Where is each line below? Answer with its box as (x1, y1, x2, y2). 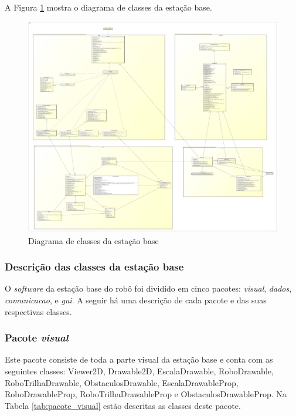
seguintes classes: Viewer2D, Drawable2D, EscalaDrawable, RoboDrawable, (5, 364, 274, 377)
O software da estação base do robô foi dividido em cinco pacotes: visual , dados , (5, 282, 292, 295)
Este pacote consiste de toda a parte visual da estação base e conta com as (5, 353, 273, 366)
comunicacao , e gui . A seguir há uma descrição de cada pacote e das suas (5, 293, 267, 306)
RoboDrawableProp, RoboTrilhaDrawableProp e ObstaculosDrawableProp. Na (5, 388, 287, 400)
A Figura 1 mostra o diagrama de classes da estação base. (5, 1, 212, 13)
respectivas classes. (5, 305, 72, 317)
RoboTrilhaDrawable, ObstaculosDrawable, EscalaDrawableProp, (5, 376, 239, 388)
